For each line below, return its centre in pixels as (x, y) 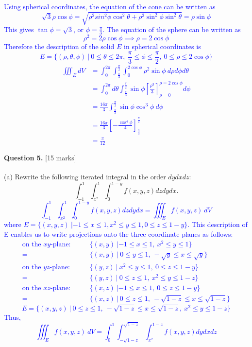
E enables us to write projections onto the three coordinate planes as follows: (118, 234)
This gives (19, 29)
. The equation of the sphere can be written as (172, 29)
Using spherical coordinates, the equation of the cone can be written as (110, 6)
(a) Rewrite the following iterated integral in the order (85, 177)
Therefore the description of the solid (59, 46)
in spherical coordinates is (162, 46)
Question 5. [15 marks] (40, 158)
